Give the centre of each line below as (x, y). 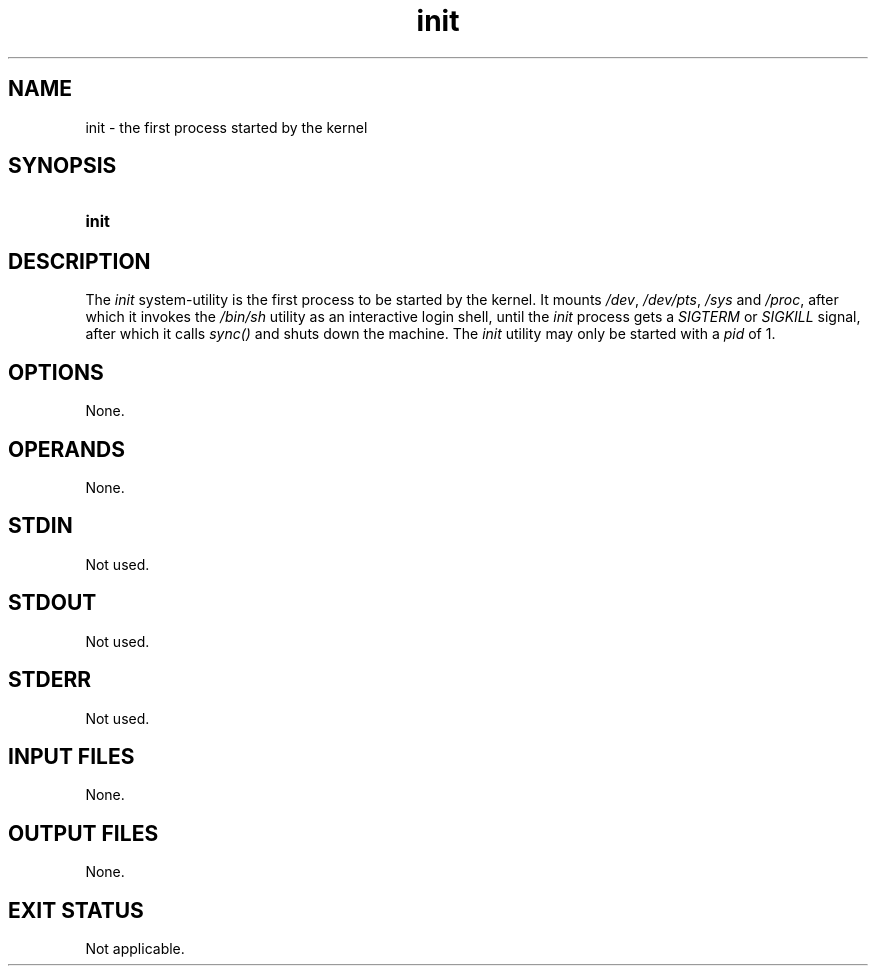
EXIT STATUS (76, 910)
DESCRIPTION (79, 261)
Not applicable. (135, 949)
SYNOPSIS (62, 166)
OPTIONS (56, 372)
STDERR (50, 680)
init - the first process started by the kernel (226, 127)
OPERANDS (66, 449)
